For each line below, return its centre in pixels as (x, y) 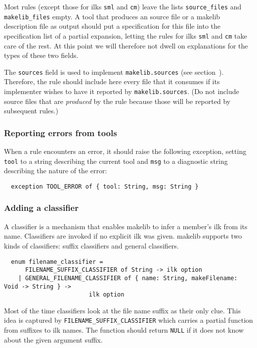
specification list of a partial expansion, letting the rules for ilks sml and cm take (126, 35)
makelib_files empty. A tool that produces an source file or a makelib (112, 16)
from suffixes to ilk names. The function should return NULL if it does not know (124, 330)
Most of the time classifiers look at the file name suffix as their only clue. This (122, 310)
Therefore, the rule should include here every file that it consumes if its (112, 81)
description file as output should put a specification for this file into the (112, 26)
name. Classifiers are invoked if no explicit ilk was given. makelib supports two (123, 236)
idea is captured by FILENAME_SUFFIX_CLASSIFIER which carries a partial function (128, 320)
